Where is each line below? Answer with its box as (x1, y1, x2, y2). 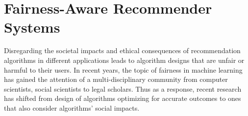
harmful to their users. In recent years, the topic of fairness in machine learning (4, 64, 243, 75)
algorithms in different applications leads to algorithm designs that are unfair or (4, 55, 245, 65)
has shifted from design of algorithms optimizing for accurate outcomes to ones (4, 93, 241, 103)
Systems (4, 17, 60, 37)
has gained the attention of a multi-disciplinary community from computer (4, 74, 228, 84)
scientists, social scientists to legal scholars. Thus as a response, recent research (4, 83, 242, 94)
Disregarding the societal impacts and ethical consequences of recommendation (4, 45, 241, 56)
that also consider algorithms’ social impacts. (4, 102, 140, 113)
